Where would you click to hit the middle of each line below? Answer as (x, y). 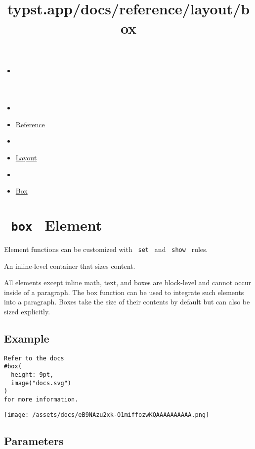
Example (27, 338)
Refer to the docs (34, 358)
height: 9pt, (32, 375)
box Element (57, 224)
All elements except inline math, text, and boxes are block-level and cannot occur (127, 282)
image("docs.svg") (41, 383)
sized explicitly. (27, 311)
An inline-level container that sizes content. (70, 266)
